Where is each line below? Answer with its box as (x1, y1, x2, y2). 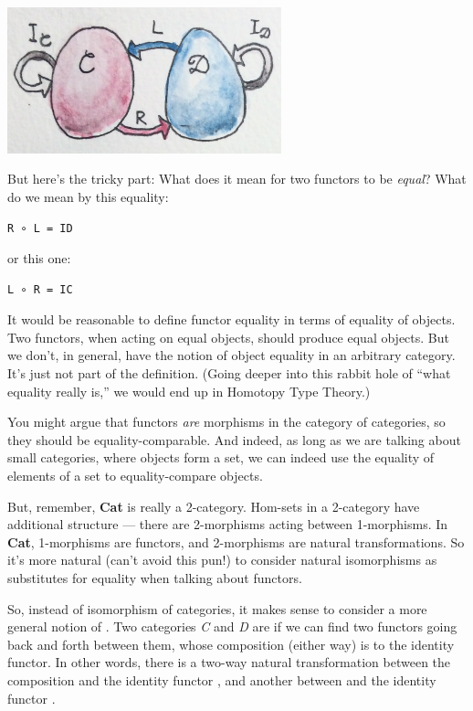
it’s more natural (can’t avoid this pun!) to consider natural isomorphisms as (7, 550, 437, 569)
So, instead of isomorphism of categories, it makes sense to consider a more (7, 599, 427, 618)
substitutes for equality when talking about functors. (7, 568, 302, 588)
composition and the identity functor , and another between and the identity (7, 670, 436, 689)
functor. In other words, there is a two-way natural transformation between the (7, 653, 451, 672)
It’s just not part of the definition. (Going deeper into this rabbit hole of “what (7, 364, 451, 383)
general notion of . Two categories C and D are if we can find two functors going (7, 617, 457, 636)
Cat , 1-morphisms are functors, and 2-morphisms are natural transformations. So (7, 532, 465, 551)
